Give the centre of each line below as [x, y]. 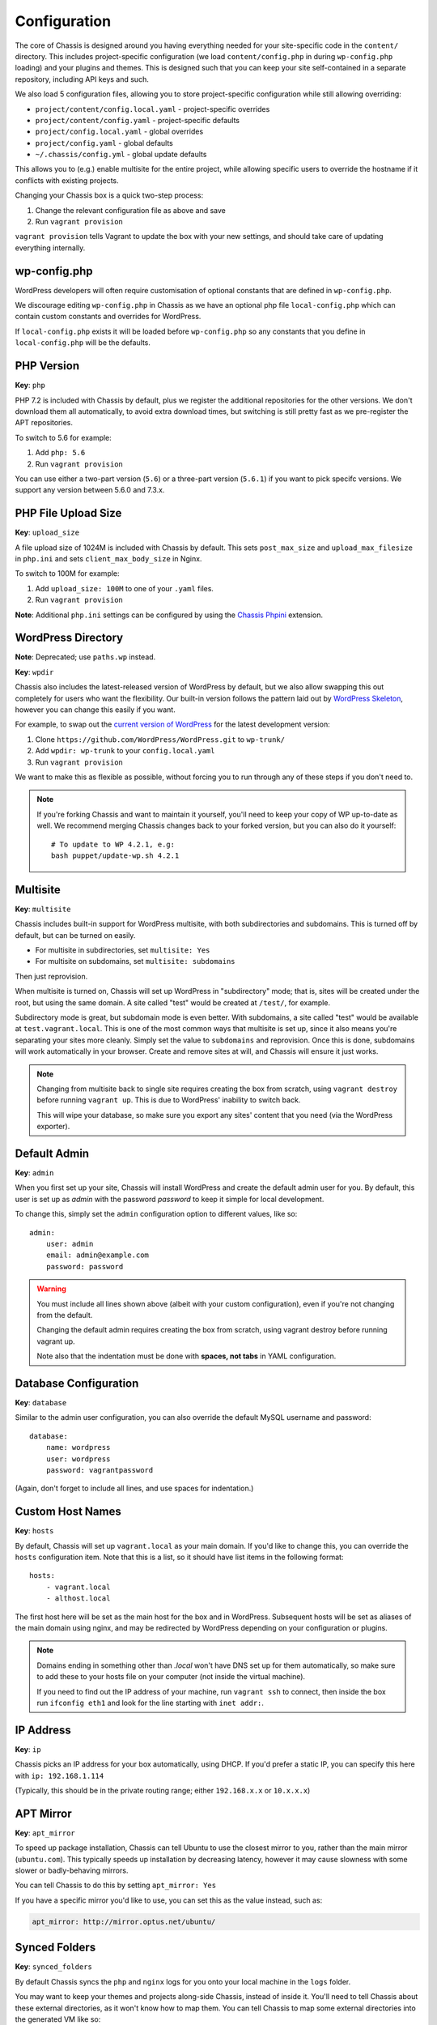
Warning [51, 1289]
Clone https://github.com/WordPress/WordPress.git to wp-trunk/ [160, 739]
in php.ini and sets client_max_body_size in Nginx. [108, 558]
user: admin [70, 1244]
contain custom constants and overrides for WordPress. [108, 317]
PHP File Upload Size [68, 513]
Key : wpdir [34, 671]
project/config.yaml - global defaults [104, 143]
